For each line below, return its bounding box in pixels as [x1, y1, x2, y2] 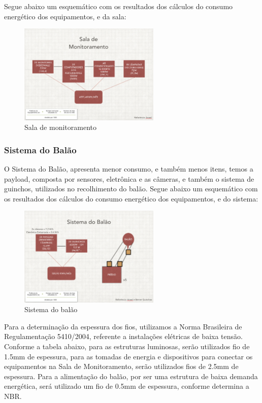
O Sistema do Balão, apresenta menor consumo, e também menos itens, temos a [4, 163, 253, 174]
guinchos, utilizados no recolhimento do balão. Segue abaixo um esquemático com [4, 183, 258, 194]
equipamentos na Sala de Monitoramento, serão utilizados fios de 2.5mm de [4, 361, 239, 372]
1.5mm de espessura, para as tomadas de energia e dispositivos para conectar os [4, 351, 253, 361]
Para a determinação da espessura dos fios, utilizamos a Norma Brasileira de [4, 321, 242, 331]
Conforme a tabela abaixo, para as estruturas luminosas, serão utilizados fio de [4, 341, 250, 352]
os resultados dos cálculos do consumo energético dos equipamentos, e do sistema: [4, 193, 258, 204]
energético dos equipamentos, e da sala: [4, 11, 126, 21]
